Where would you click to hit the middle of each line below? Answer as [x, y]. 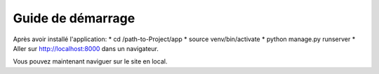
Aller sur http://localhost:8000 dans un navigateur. [86, 48]
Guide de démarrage [74, 18]
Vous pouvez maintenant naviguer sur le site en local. [90, 61]
